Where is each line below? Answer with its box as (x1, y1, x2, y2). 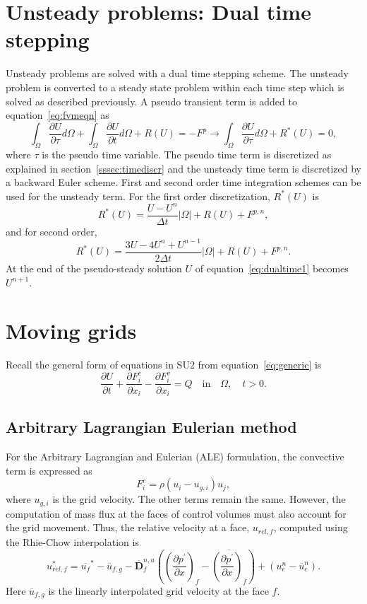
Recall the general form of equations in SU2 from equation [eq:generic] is (6, 357, 322, 372)
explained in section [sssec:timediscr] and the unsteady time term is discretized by (6, 161, 361, 175)
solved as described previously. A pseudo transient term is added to (6, 93, 297, 108)
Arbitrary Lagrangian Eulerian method (6, 416, 297, 438)
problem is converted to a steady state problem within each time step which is (6, 79, 344, 94)
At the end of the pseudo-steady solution (6, 261, 182, 276)
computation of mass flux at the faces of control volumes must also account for (6, 506, 347, 521)
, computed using (273, 520, 348, 535)
